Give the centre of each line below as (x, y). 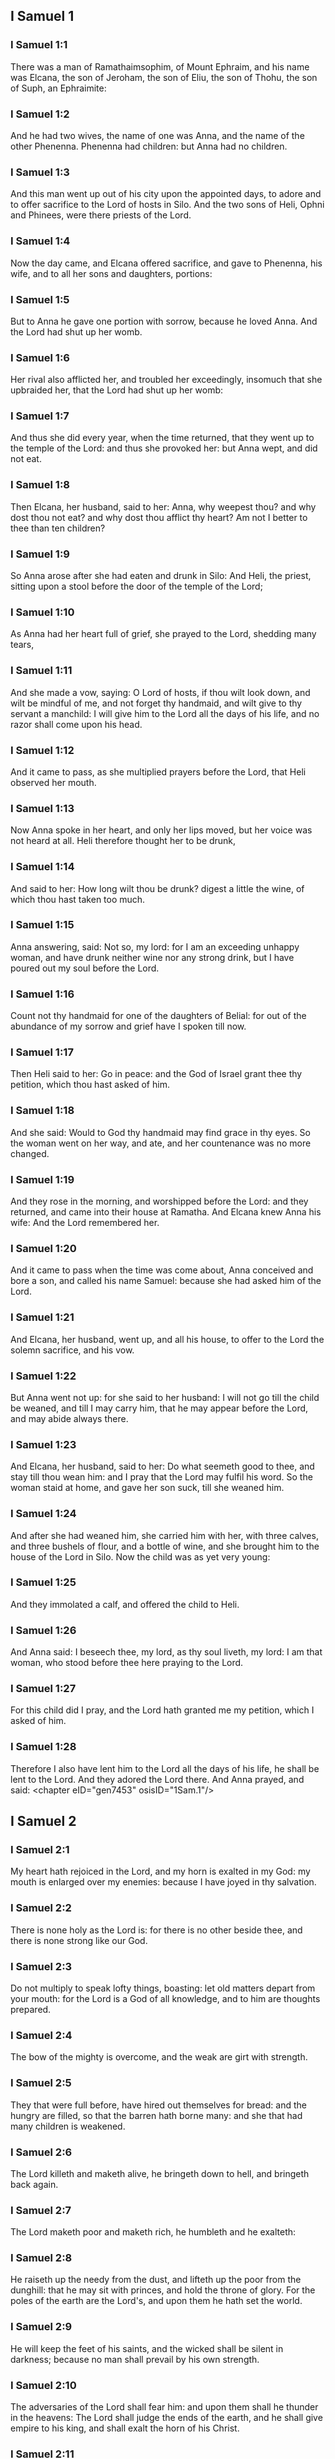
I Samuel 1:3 (40, 172)
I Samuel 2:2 (41, 1908)
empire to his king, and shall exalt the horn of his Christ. (125, 2428)
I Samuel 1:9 (40, 554)
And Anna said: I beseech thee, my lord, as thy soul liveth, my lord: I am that (166, 1652)
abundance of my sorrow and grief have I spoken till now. (128, 1026)
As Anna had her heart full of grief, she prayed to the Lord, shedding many (163, 634)
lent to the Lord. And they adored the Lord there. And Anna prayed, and (157, 1779)
